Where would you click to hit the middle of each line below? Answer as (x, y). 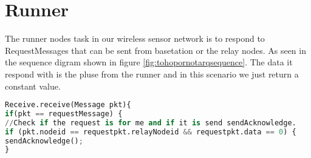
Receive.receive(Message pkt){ (68, 105)
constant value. (33, 86)
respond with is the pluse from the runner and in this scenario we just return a (152, 74)
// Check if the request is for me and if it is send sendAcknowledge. (151, 123)
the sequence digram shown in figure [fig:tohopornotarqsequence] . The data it (149, 62)
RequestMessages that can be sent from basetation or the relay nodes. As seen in (155, 50)
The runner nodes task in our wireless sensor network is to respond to (135, 38)
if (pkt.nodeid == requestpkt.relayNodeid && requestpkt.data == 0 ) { (151, 132)
